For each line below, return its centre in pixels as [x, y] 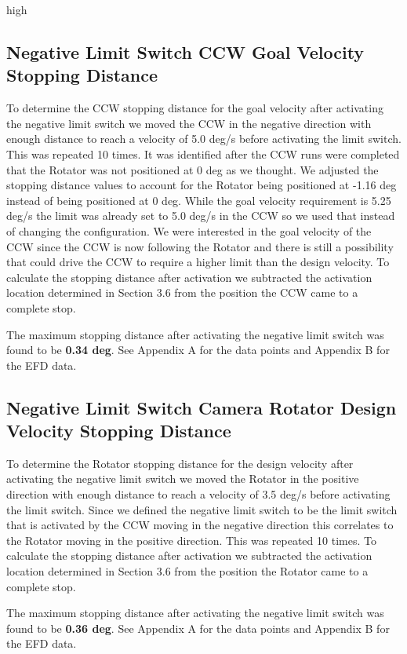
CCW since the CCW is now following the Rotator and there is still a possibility [200, 246]
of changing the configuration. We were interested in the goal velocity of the [189, 230]
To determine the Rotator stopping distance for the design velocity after [180, 463]
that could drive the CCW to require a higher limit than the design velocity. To [198, 262]
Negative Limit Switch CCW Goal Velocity [185, 51]
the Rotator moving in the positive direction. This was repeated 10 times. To [191, 540]
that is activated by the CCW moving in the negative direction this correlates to [200, 525]
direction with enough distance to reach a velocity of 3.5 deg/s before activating [198, 494]
